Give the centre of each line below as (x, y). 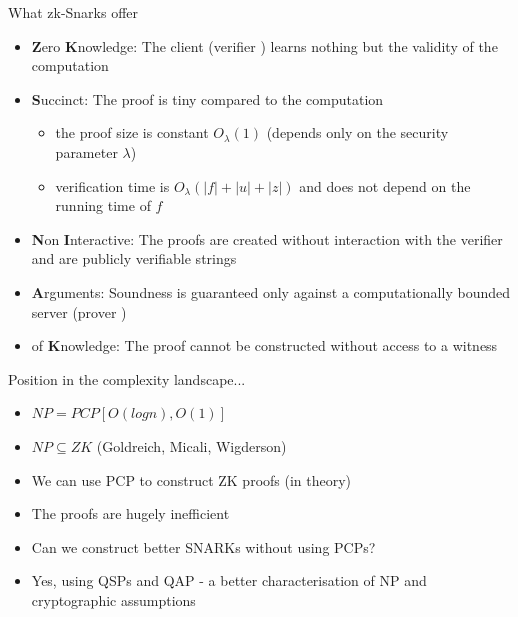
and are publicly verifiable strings (134, 258)
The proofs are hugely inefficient (130, 513)
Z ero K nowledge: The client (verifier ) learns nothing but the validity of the (264, 45)
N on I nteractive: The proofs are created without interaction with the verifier (267, 238)
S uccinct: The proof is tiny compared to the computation (207, 98)
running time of (103, 205)
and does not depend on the (385, 185)
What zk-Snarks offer (73, 12)
